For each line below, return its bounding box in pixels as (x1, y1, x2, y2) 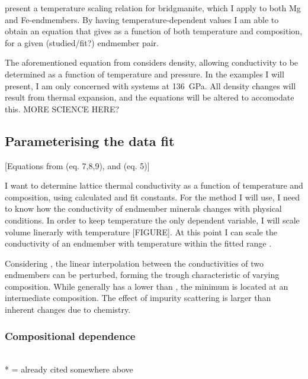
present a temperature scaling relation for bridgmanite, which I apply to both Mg (5, 2, 301, 14)
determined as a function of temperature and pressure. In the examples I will (5, 67, 284, 80)
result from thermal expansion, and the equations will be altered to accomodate (5, 91, 294, 103)
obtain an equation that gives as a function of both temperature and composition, (5, 25, 303, 37)
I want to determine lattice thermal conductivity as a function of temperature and (5, 179, 303, 192)
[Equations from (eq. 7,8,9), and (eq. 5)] (5, 159, 150, 171)
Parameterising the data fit (5, 131, 175, 150)
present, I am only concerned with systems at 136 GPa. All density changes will (5, 79, 296, 92)
